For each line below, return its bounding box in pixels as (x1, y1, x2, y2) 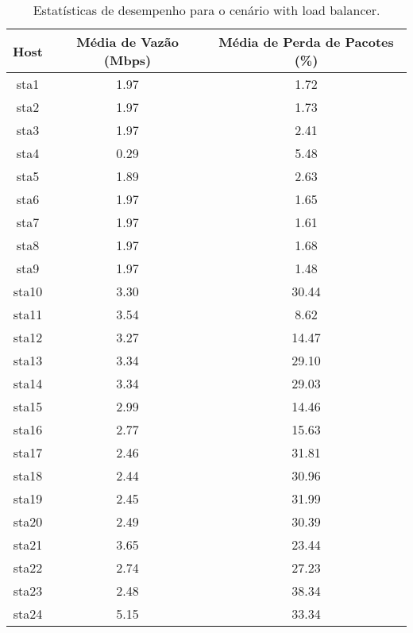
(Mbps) (103, 51, 152, 69)
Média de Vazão (76, 33, 179, 51)
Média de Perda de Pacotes (218, 33, 394, 51)
